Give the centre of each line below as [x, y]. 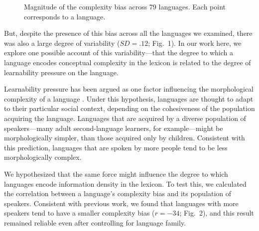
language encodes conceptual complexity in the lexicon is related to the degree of [128, 62]
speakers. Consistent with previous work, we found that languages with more [121, 203]
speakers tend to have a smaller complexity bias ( [79, 213]
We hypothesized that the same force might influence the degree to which [116, 173]
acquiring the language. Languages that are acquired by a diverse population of [125, 118]
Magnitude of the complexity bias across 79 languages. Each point [125, 6]
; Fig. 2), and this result [217, 213]
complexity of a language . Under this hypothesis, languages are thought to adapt [129, 98]
